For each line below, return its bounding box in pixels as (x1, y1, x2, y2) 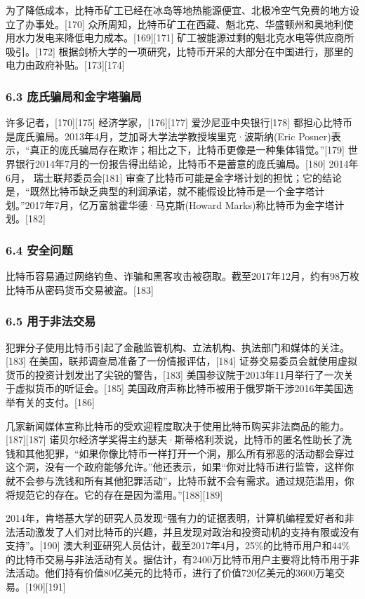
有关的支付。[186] (15, 394, 95, 409)
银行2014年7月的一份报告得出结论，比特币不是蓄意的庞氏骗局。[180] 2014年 (15, 156, 359, 170)
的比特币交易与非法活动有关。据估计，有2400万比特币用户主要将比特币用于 (6, 551, 350, 566)
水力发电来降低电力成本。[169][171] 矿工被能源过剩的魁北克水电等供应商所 (15, 30, 354, 45)
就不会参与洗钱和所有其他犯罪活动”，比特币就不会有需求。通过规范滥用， (6, 473, 345, 487)
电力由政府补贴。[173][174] (6, 58, 125, 72)
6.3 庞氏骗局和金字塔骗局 (6, 87, 142, 105)
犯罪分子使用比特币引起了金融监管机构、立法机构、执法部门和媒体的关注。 (6, 339, 350, 354)
